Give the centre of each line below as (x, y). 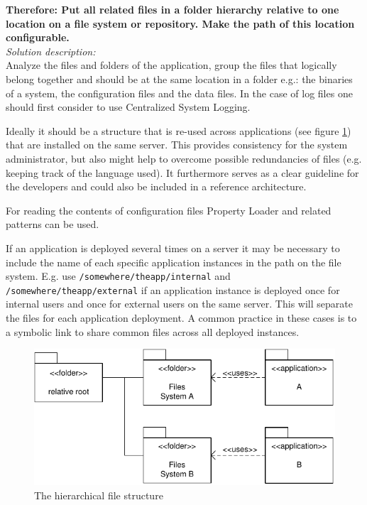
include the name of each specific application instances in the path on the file (174, 262)
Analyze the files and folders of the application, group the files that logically (171, 65)
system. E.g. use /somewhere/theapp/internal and (118, 276)
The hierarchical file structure (99, 495)
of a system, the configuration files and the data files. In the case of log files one (179, 93)
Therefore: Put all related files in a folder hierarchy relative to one (172, 9)
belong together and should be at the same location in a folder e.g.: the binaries (179, 78)
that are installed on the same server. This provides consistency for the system (177, 145)
